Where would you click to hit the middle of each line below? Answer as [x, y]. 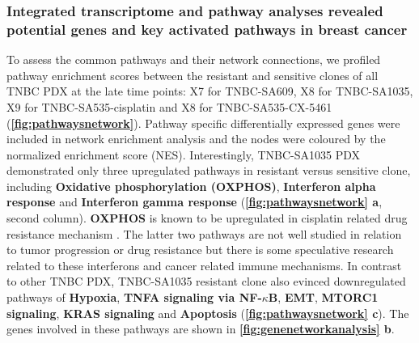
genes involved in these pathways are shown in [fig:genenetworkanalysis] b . [201, 329]
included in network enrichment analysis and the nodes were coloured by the [196, 139]
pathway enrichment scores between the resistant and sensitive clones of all [193, 75]
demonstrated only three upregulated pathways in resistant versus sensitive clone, [209, 170]
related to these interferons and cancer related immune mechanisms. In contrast [204, 265]
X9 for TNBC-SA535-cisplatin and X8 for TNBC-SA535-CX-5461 [169, 106]
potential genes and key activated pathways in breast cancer [207, 29]
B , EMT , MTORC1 [323, 297]
